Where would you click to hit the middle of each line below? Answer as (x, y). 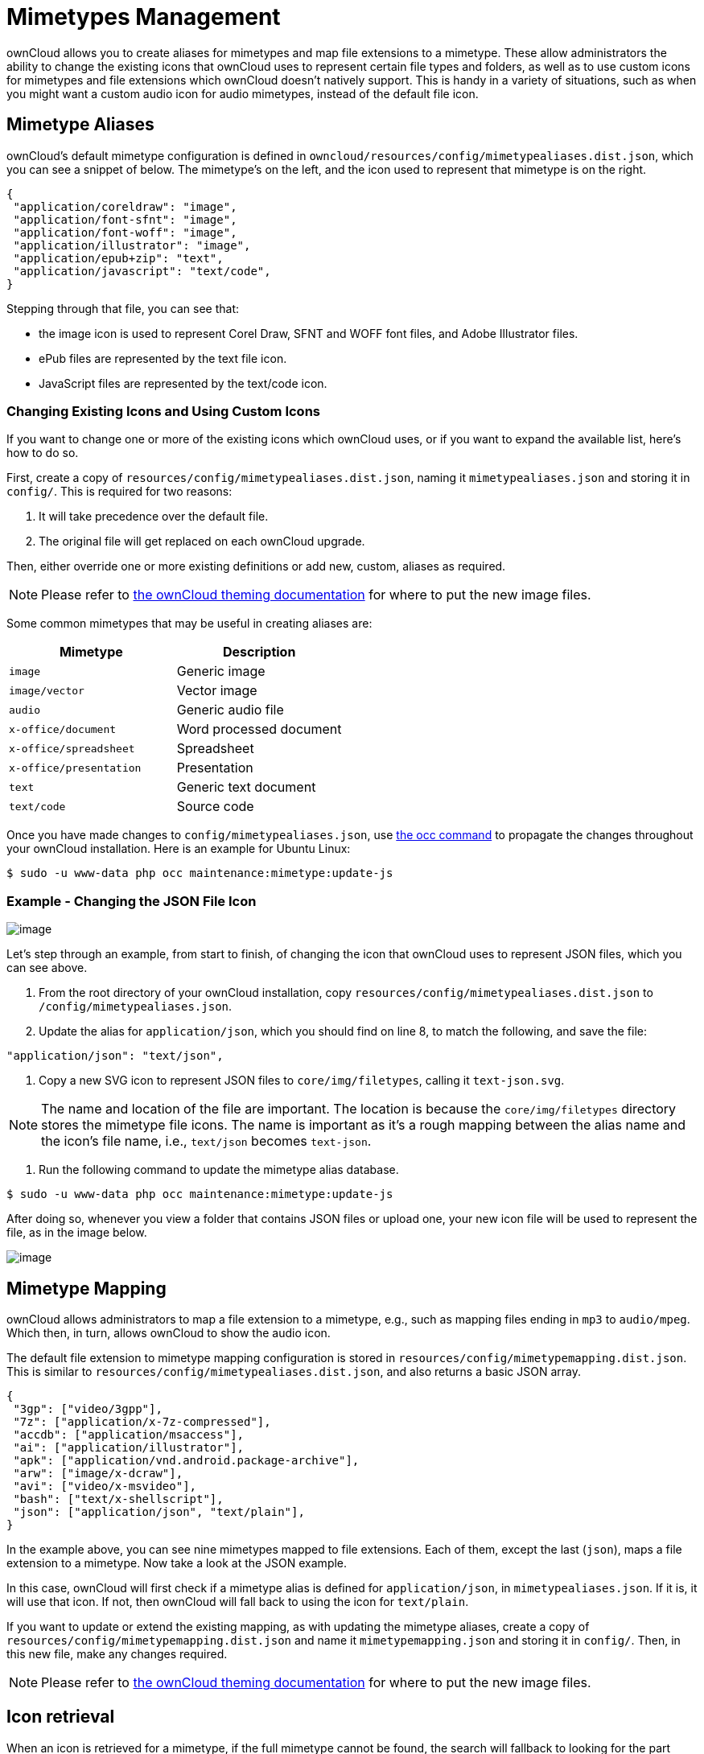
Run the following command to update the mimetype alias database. (219, 1170)
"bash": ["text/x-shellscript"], (118, 1499)
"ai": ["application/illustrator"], (129, 1447)
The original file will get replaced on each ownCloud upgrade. (202, 541)
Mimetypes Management (144, 17)
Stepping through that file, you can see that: (123, 308)
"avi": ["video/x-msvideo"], (105, 1486)
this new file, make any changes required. (117, 1653)
